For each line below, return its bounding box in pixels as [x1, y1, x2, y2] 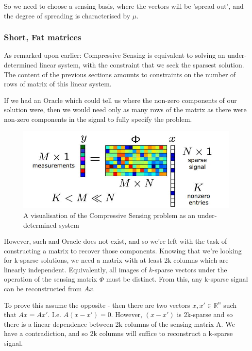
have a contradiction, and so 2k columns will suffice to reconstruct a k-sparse [4, 328, 233, 338]
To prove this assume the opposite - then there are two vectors [4, 300, 190, 310]
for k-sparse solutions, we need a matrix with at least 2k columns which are [4, 255, 229, 265]
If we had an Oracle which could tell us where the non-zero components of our [4, 95, 237, 105]
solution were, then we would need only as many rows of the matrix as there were [4, 104, 247, 115]
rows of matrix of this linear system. [4, 79, 112, 89]
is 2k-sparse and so [177, 309, 233, 319]
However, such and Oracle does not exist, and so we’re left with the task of [4, 236, 227, 246]
